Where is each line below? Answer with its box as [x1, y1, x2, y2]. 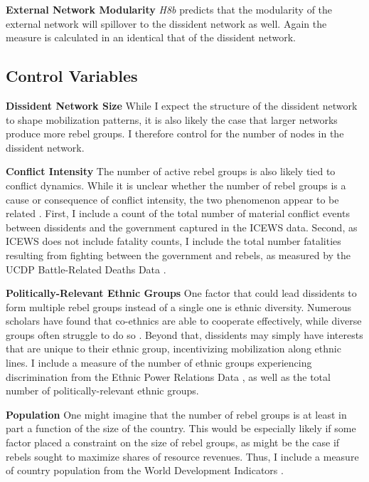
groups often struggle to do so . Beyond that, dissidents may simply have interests [6, 327, 363, 342]
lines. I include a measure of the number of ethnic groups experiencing [6, 355, 312, 370]
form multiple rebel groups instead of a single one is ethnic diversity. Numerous [6, 299, 351, 314]
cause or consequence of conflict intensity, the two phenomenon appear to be [6, 192, 339, 206]
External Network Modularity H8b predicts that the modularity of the [6, 2, 333, 16]
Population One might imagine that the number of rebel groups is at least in [6, 407, 347, 421]
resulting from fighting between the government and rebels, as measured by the [6, 247, 351, 262]
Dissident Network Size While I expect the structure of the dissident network [6, 98, 358, 112]
